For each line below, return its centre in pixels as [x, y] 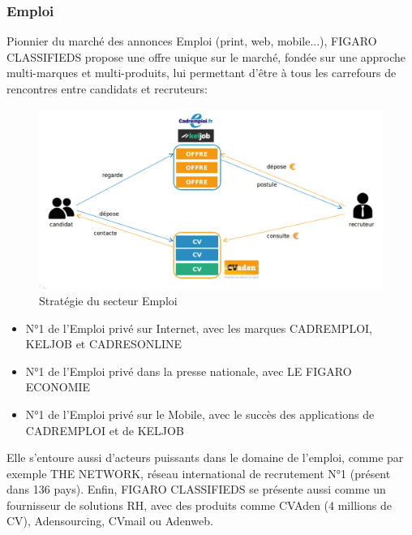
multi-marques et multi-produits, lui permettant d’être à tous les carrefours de [202, 73]
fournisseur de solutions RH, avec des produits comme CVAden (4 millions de [199, 505]
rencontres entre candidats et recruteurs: [107, 88]
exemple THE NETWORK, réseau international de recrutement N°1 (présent [199, 473]
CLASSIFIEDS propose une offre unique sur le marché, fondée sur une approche [206, 56]
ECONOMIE [58, 387]
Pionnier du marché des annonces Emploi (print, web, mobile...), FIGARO [192, 41]
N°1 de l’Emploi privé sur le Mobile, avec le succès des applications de [200, 414]
